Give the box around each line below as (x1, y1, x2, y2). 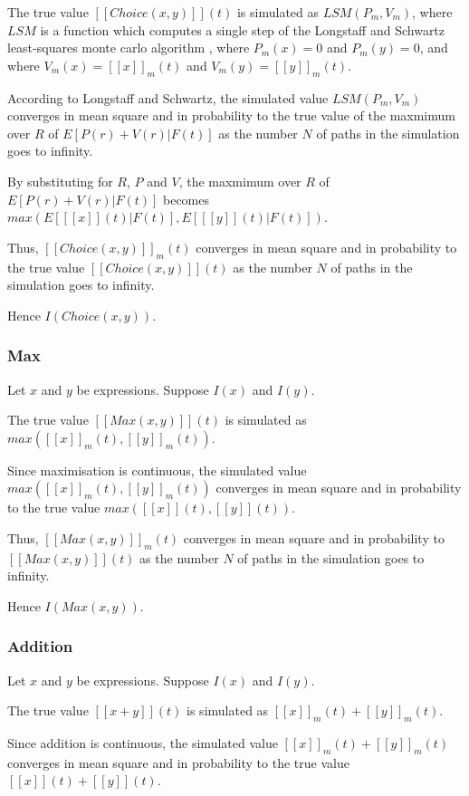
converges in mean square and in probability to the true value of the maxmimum (7, 106, 455, 125)
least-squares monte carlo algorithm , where (7, 38, 250, 57)
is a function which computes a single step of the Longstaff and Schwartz (40, 20, 445, 39)
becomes (163, 189, 210, 208)
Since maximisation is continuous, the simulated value (7, 460, 307, 479)
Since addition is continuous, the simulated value (7, 734, 278, 753)
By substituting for (7, 171, 113, 190)
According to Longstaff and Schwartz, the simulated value (7, 88, 329, 107)
